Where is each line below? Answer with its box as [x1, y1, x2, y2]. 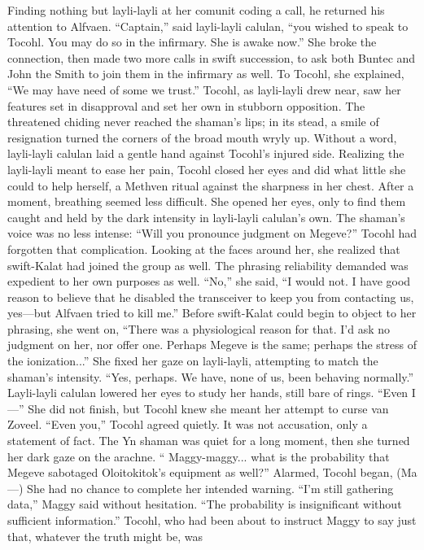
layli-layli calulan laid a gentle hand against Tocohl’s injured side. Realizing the [7, 145, 404, 162]
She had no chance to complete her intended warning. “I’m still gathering [27, 479, 394, 496]
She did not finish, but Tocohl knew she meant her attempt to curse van [28, 399, 389, 417]
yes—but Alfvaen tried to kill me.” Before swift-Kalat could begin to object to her [7, 304, 417, 321]
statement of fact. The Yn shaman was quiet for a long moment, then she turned [7, 432, 410, 449]
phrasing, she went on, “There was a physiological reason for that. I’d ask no [7, 320, 390, 337]
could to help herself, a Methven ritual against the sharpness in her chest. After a [7, 177, 414, 194]
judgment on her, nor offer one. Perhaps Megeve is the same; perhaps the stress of [7, 336, 417, 353]
